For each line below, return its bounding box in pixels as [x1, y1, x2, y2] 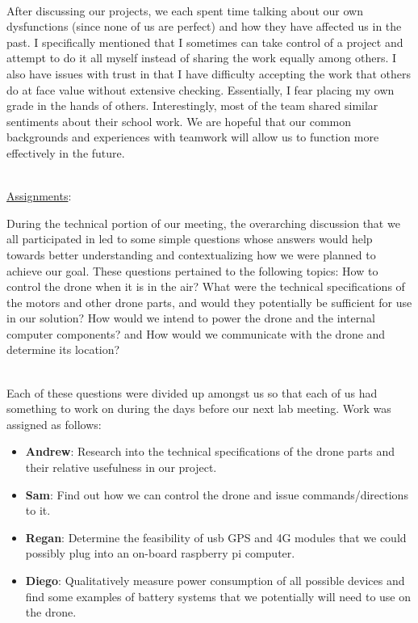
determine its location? [6, 341, 120, 358]
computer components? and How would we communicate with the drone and [6, 325, 386, 342]
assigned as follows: [6, 415, 102, 432]
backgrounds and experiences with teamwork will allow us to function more [6, 128, 379, 145]
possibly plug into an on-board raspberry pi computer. [25, 545, 295, 562]
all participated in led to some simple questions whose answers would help [6, 230, 373, 247]
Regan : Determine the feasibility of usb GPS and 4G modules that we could [25, 528, 407, 545]
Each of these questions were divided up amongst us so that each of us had [6, 384, 378, 401]
